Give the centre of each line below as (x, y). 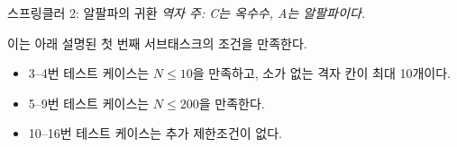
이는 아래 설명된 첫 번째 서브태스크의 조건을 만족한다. (157, 43)
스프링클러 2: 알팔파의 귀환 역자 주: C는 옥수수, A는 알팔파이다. (187, 13)
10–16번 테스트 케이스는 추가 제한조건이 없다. (155, 133)
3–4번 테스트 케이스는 (89, 73)
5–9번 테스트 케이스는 (89, 103)
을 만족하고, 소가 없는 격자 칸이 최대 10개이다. (321, 73)
